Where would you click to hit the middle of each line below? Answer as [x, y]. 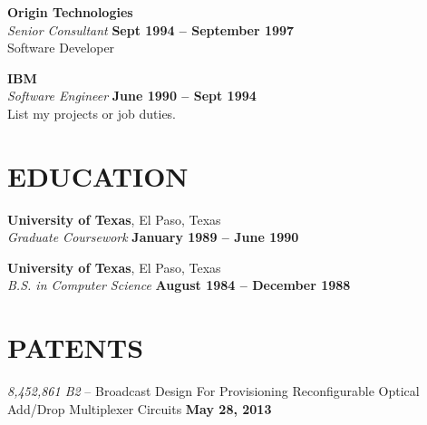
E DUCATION [98, 175]
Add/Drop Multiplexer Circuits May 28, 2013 [140, 408]
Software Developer [61, 48]
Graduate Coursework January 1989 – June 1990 [153, 237]
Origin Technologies [70, 12]
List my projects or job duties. [92, 113]
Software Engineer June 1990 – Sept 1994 [132, 96]
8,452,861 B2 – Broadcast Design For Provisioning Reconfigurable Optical [213, 391]
